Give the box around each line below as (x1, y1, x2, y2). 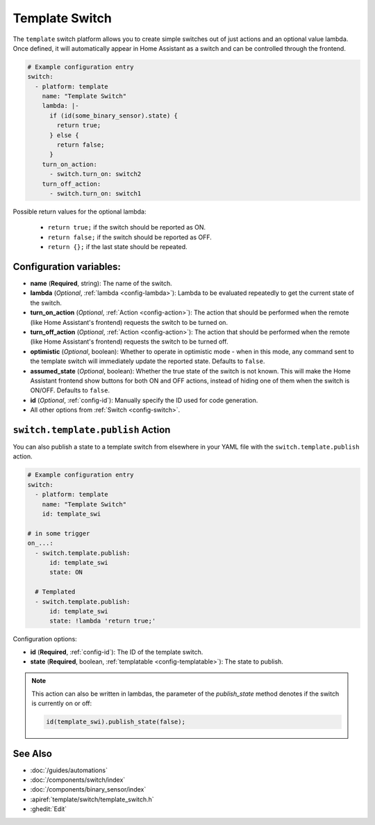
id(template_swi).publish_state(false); (46, 718, 185, 726)
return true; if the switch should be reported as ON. (47, 223, 206, 232)
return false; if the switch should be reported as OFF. (47, 233, 212, 241)
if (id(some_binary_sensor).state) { (49, 111, 178, 120)
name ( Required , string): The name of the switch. (30, 279, 173, 288)
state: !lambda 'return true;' (49, 617, 156, 625)
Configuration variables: (12, 261, 122, 273)
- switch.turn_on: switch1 (49, 190, 142, 198)
